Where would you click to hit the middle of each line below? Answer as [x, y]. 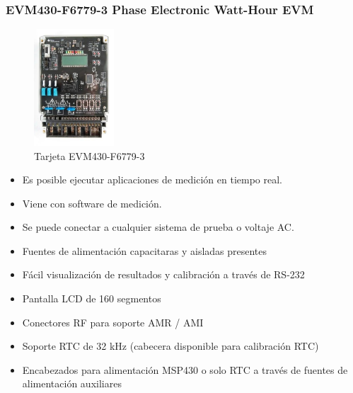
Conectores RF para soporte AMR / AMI [113, 322]
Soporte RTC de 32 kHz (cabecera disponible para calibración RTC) [170, 346]
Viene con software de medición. [92, 203]
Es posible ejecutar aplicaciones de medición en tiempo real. [152, 180]
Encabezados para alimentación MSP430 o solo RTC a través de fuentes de [185, 369]
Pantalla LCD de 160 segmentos [92, 298]
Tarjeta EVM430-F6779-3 [89, 155]
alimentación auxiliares [72, 383]
